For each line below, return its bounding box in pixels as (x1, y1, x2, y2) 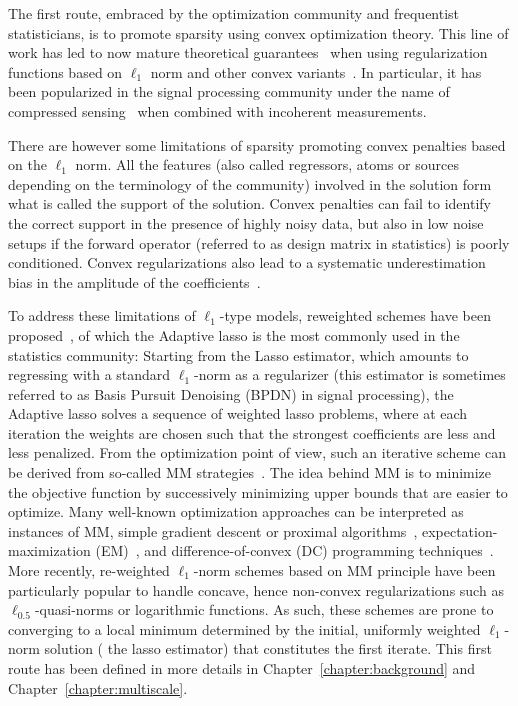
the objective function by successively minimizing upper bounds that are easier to (8, 481, 508, 502)
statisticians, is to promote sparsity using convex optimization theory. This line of (8, 22, 509, 43)
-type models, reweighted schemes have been (219, 305, 491, 326)
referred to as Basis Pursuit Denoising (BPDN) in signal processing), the (8, 383, 454, 404)
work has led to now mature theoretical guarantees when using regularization (8, 42, 488, 63)
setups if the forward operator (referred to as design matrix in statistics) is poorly (8, 232, 510, 253)
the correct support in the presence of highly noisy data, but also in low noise (8, 212, 484, 233)
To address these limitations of (8, 305, 196, 326)
